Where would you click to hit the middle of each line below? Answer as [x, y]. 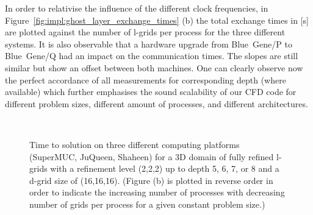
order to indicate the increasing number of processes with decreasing [157, 192]
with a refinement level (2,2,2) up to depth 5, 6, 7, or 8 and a [165, 168]
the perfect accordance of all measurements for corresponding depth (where [146, 79]
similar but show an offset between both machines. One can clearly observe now [154, 67]
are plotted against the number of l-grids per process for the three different [145, 32]
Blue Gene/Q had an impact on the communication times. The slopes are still [152, 56]
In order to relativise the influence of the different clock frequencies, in [137, 8]
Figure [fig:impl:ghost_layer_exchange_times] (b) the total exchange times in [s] [157, 20]
